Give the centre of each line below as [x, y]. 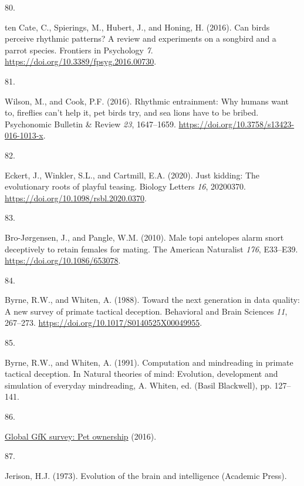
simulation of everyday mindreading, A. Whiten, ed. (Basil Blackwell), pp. [138, 385]
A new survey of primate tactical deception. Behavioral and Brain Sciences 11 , [146, 311]
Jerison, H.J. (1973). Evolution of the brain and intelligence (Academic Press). [146, 475]
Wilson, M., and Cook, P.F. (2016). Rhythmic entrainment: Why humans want [147, 101]
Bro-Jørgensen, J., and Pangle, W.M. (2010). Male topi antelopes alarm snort [144, 237]
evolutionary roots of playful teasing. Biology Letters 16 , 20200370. [125, 186]
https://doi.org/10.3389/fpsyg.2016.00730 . [81, 61]
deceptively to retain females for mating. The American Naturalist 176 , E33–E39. [151, 249]
